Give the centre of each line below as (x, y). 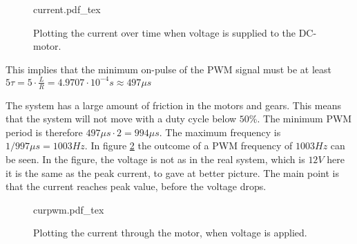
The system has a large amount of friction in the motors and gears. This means (173, 105)
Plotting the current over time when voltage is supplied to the (165, 32)
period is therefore (44, 132)
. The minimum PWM (305, 119)
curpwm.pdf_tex (69, 209)
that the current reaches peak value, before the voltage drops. (136, 186)
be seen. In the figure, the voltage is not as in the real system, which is (155, 159)
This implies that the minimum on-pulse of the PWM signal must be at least (168, 69)
